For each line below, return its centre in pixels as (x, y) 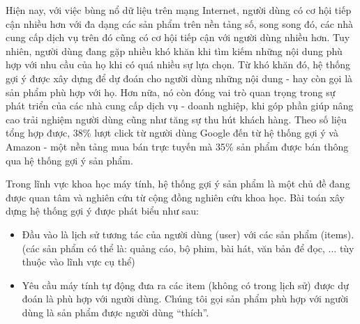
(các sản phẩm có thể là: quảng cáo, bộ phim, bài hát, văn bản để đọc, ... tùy (188, 248)
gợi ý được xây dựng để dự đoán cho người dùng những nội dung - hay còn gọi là (179, 78)
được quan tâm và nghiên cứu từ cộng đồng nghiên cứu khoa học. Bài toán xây (175, 197)
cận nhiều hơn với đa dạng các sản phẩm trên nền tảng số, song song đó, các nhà (180, 23)
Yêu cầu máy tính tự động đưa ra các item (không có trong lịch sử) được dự (185, 285)
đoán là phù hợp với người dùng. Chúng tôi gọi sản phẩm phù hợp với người (185, 299)
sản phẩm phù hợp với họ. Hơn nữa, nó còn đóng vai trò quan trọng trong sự (171, 92)
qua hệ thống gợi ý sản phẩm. (69, 160)
